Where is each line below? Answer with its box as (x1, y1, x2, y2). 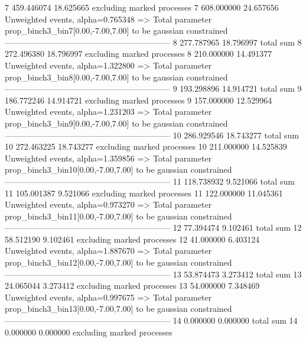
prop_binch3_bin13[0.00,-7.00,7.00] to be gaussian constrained (5, 302, 232, 315)
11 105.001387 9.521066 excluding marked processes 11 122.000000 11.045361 (5, 186, 283, 199)
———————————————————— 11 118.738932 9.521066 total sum (5, 175, 295, 187)
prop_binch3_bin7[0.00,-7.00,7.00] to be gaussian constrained (5, 24, 228, 37)
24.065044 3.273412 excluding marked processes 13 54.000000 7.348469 (5, 279, 260, 292)
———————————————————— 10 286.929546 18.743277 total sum (5, 128, 299, 141)
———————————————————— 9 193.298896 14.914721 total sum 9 (5, 82, 302, 95)
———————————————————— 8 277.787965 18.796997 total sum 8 (5, 36, 302, 48)
